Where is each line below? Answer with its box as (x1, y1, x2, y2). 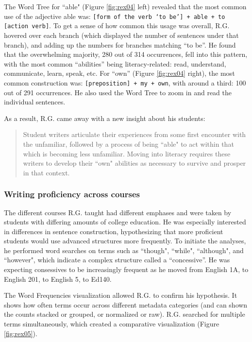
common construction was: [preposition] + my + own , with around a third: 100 (4, 77, 246, 87)
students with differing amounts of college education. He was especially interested (4, 217, 246, 227)
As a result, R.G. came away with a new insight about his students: (4, 113, 205, 123)
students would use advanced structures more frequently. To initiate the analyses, (4, 236, 246, 246)
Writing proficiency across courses (4, 188, 140, 200)
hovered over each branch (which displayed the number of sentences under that (4, 30, 239, 40)
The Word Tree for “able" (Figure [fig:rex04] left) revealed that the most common (4, 1, 247, 11)
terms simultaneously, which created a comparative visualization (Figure (4, 319, 219, 329)
